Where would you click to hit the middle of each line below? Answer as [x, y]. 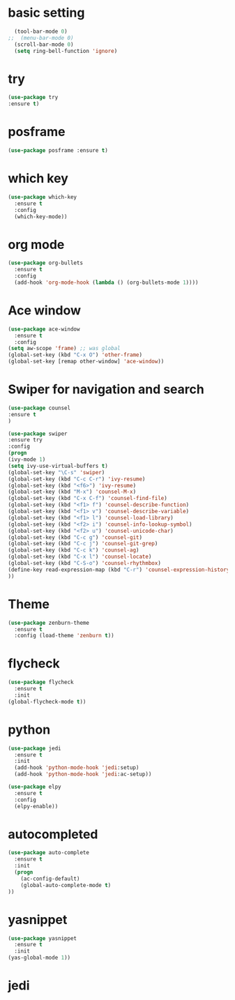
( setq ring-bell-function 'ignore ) [66, 51]
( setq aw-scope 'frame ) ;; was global [64, 349]
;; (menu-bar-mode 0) [41, 38]
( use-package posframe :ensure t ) [58, 151]
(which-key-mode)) [41, 217]
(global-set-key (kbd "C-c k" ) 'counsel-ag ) [74, 550]
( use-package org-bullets [45, 263]
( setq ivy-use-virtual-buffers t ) [58, 466]
